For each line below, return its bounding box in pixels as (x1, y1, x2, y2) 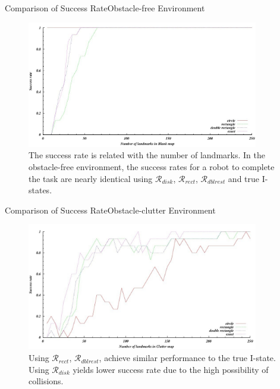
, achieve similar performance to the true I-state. (99, 352, 276, 364)
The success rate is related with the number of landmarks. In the (29, 149, 265, 161)
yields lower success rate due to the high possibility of (73, 363, 269, 375)
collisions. (29, 375, 64, 387)
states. (29, 184, 52, 196)
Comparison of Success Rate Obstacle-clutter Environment (5, 203, 216, 216)
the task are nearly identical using (29, 172, 153, 184)
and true (228, 172, 260, 184)
